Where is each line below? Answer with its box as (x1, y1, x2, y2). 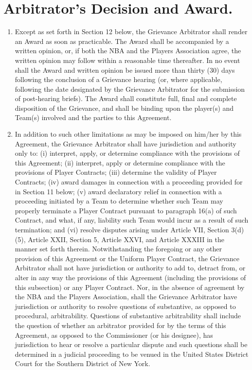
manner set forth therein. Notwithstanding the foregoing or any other (15, 244, 222, 254)
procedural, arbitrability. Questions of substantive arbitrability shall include (15, 310, 241, 321)
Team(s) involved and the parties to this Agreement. (15, 112, 172, 123)
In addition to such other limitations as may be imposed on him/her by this (15, 129, 242, 139)
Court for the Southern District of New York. (15, 358, 150, 369)
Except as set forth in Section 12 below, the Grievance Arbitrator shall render (15, 26, 248, 37)
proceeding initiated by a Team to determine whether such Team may (15, 196, 223, 206)
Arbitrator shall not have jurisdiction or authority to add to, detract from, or (15, 263, 246, 273)
